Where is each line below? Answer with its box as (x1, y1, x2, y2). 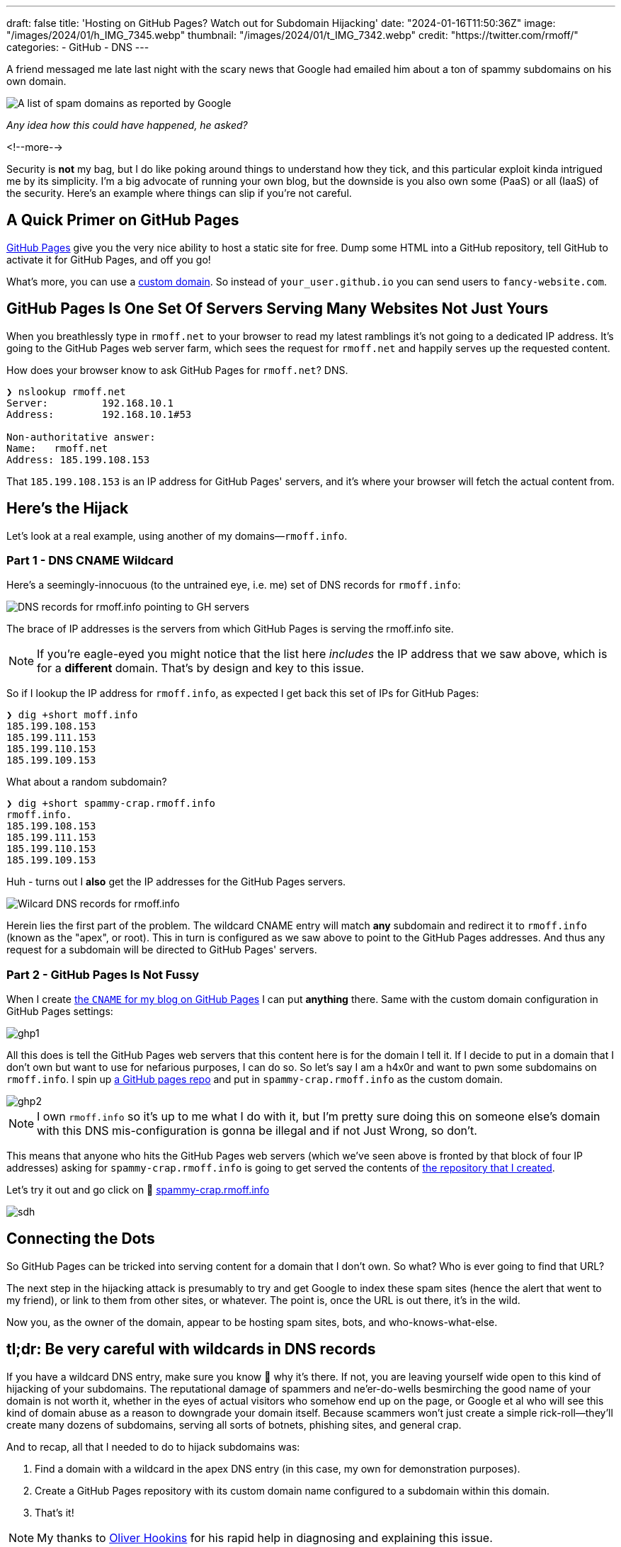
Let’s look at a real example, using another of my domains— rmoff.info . (6, 529, 348, 542)
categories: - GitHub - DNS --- (6, 41, 149, 53)
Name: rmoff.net (6, 442, 108, 454)
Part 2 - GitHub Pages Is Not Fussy (6, 967, 200, 982)
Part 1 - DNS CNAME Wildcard (6, 552, 173, 567)
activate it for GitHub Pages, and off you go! (6, 253, 211, 266)
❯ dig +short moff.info (6, 709, 138, 721)
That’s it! (35, 1506, 74, 1519)
